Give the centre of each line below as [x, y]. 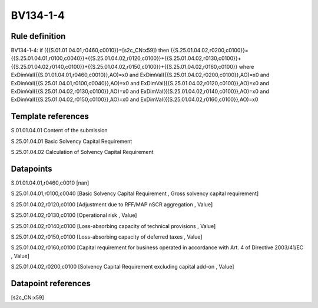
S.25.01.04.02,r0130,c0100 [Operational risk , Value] [74, 215]
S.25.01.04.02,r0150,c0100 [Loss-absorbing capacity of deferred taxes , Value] [107, 237]
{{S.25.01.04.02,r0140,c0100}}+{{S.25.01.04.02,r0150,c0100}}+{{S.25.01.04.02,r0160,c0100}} [124, 66]
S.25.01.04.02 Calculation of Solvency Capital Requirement [82, 152]
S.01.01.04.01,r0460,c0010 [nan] [50, 183]
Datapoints [32, 168]
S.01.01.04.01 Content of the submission [59, 130]
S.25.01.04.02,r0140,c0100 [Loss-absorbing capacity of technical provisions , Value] [113, 226]
